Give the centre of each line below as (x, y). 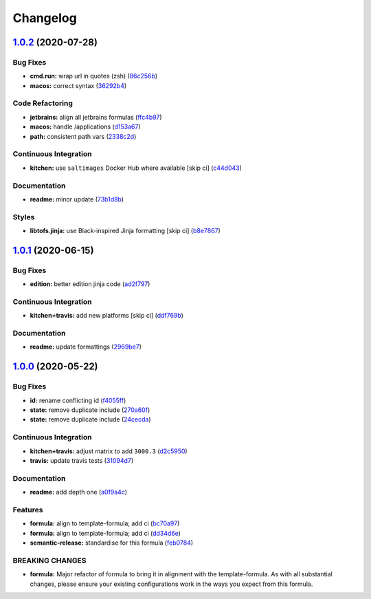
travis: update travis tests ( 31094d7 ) (82, 460)
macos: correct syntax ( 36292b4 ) (78, 85)
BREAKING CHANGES (49, 560)
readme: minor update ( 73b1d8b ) (77, 199)
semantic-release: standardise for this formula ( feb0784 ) (112, 543)
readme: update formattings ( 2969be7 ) (86, 347)
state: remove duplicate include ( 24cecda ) (90, 420)
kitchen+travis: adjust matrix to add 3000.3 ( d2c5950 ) (109, 451)
